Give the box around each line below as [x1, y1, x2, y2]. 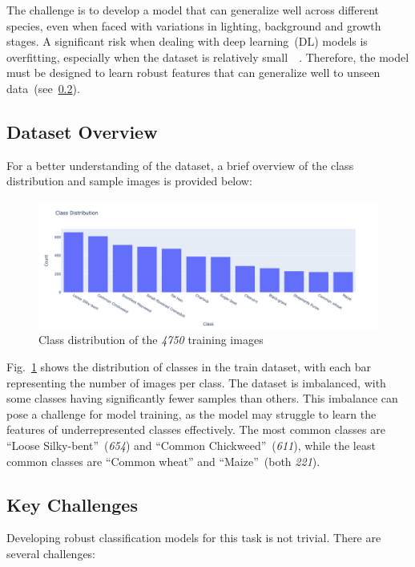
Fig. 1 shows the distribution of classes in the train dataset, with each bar [6, 358, 372, 375]
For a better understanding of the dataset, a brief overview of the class [6, 156, 354, 173]
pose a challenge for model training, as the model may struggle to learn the [6, 405, 377, 422]
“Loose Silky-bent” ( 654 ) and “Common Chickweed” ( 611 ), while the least [6, 436, 376, 453]
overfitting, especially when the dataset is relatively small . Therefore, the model [6, 48, 409, 65]
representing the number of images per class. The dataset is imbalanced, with [6, 374, 386, 391]
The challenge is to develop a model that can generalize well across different [6, 2, 379, 18]
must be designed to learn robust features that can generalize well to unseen [6, 64, 381, 81]
